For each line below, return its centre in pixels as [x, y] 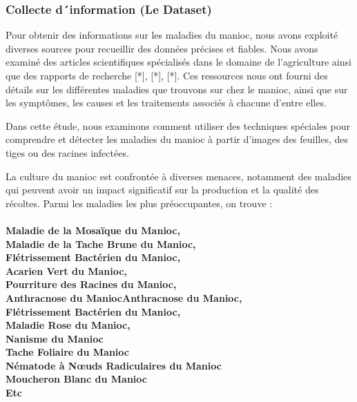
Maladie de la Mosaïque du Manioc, [93, 230]
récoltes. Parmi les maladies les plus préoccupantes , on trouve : [139, 203]
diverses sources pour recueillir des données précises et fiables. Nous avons [162, 48]
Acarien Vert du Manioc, [66, 270]
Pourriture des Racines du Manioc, [91, 284]
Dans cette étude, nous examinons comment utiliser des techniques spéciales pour [178, 125]
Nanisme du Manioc [55, 338]
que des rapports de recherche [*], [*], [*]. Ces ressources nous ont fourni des [167, 75]
